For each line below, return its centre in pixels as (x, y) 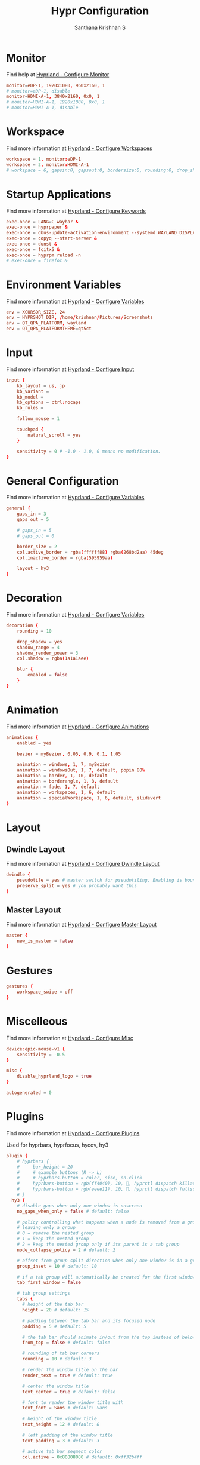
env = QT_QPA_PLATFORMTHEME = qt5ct (49, 329)
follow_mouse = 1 (38, 419)
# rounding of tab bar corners (61, 1354)
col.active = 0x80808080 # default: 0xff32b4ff (82, 1457)
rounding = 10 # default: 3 (57, 1359)
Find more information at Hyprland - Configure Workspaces (79, 148)
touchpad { (30, 430)
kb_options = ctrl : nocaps (49, 402)
